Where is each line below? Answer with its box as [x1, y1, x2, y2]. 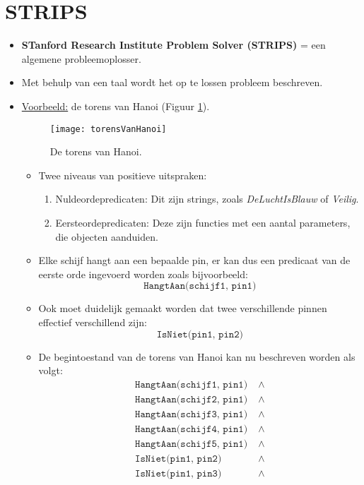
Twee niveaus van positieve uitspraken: [38, 167, 207, 182]
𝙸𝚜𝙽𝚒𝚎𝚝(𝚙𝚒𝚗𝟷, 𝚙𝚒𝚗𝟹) [135, 468, 222, 479]
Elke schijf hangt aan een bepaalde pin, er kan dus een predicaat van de [38, 253, 351, 268]
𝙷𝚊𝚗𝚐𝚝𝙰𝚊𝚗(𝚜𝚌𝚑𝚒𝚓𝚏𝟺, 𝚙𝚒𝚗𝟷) [135, 424, 248, 434]
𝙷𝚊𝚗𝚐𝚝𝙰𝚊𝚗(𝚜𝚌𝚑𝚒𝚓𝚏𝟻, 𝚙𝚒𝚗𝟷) [135, 438, 248, 449]
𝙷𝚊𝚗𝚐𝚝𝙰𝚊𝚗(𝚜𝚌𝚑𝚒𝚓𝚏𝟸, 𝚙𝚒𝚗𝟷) [135, 394, 248, 405]
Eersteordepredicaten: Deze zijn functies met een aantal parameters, [55, 215, 351, 229]
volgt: [38, 363, 63, 378]
